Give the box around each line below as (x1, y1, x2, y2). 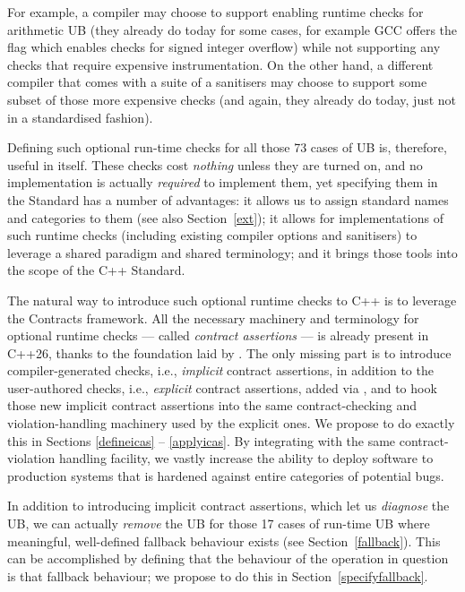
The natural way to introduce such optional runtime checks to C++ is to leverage (7, 290, 457, 309)
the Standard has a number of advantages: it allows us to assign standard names (7, 190, 449, 209)
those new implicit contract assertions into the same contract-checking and (7, 396, 418, 415)
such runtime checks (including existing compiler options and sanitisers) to (7, 226, 418, 245)
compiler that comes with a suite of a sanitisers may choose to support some (7, 73, 427, 91)
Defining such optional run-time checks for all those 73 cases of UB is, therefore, (7, 138, 447, 157)
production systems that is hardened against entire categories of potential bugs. (7, 466, 444, 485)
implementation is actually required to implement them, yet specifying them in (7, 173, 438, 192)
